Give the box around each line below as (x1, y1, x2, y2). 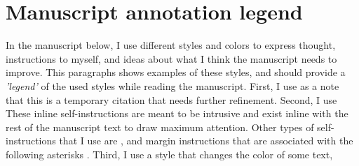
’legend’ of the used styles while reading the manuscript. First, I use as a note (6, 78, 339, 93)
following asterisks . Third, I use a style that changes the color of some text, (6, 146, 333, 161)
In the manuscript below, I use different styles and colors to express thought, (6, 38, 336, 52)
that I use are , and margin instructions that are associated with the (59, 133, 353, 148)
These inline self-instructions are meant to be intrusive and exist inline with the (6, 106, 348, 121)
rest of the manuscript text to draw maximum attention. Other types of (6, 119, 314, 134)
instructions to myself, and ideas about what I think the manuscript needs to (6, 51, 337, 66)
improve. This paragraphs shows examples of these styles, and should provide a (6, 65, 346, 80)
